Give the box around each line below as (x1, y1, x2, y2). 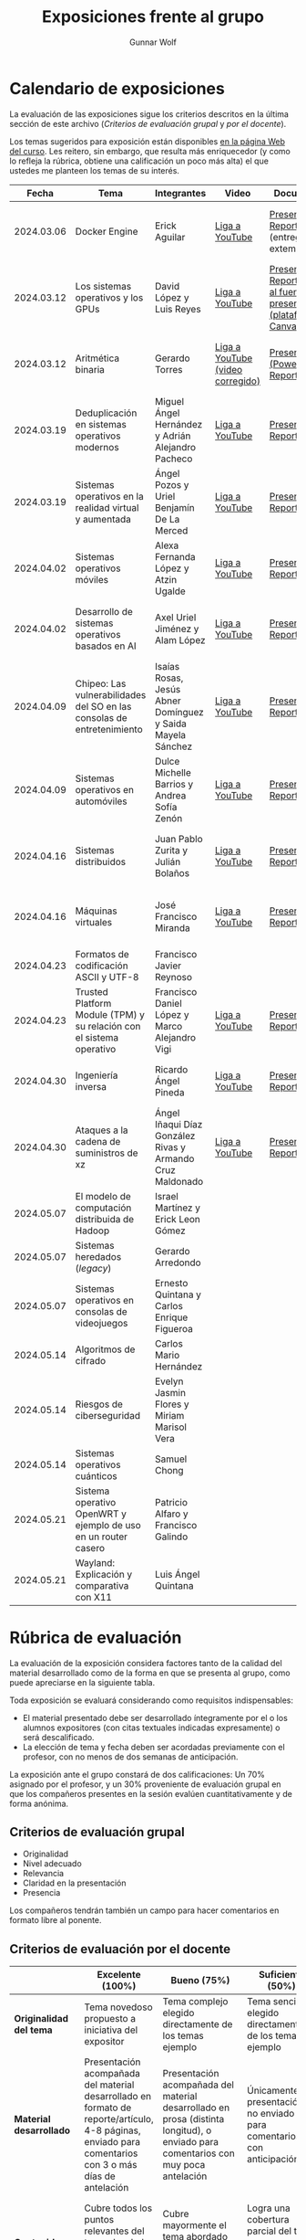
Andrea (154, 788, 187, 801)
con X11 (75, 1590, 112, 1603)
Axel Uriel (154, 610, 197, 623)
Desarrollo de (75, 605, 134, 618)
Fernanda (154, 550, 196, 563)
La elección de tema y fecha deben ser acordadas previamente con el (22, 1741, 285, 1752)
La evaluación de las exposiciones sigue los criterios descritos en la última (9, 108, 290, 120)
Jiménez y (154, 622, 199, 635)
